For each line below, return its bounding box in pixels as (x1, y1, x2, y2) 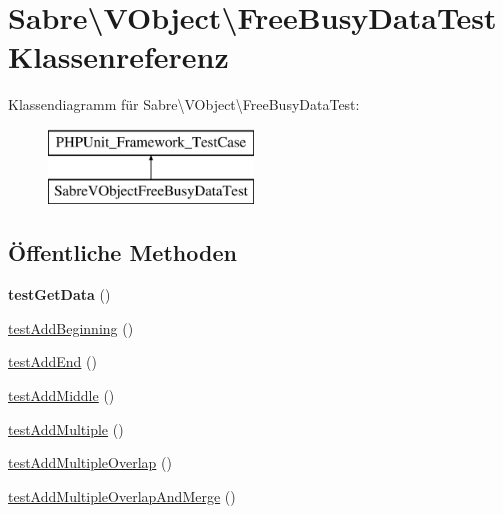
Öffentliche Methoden (8, 237, 237, 268)
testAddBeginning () (8, 317, 134, 338)
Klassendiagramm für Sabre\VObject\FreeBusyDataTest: (8, 94, 360, 115)
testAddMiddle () (8, 385, 115, 406)
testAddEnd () (8, 351, 97, 372)
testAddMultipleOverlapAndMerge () (8, 485, 236, 506)
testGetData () (8, 284, 111, 305)
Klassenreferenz (8, 36, 229, 77)
